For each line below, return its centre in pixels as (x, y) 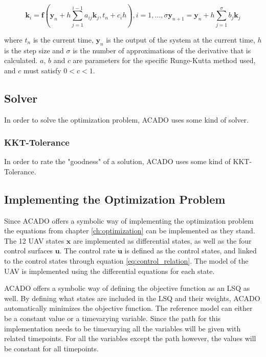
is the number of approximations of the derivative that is (162, 50)
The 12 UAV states (34, 240)
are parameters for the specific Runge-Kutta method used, (164, 60)
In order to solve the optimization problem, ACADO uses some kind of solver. (126, 119)
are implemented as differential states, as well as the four (162, 240)
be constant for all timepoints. (51, 348)
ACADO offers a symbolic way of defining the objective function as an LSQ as (127, 288)
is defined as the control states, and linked (191, 251)
